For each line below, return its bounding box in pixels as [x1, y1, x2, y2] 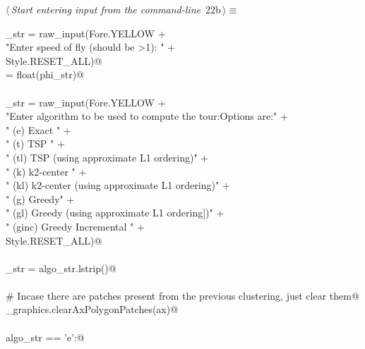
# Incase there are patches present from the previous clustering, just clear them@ [6, 288, 359, 302]
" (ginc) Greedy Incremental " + [6, 219, 145, 233]
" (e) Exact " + [6, 122, 71, 137]
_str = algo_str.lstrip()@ [6, 260, 116, 275]
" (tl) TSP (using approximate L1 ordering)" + [6, 149, 209, 164]
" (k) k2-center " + [6, 164, 87, 178]
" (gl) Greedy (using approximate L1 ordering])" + [6, 205, 225, 220]
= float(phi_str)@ [6, 67, 84, 82]
